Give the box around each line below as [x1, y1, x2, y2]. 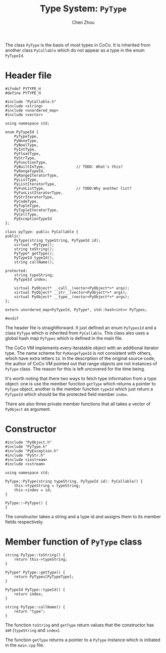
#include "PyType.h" [5, 444, 48, 449]
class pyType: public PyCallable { [5, 229, 79, 234]
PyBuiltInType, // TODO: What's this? [14, 164, 123, 169]
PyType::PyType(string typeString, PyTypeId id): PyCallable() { [5, 479, 143, 484]
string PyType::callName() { [5, 604, 65, 609]
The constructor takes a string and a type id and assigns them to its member [5, 513, 161, 519]
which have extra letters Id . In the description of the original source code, [5, 355, 156, 361]
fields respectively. [5, 519, 44, 525]
